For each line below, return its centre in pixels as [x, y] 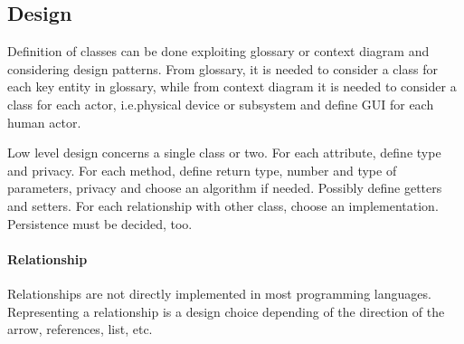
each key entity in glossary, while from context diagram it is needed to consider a [232, 86]
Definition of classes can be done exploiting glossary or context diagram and [218, 51]
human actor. [44, 122]
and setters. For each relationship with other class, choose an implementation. [223, 205]
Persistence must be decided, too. [100, 223]
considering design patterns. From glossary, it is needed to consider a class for [223, 68]
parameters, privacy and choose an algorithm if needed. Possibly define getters [225, 188]
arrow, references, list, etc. [80, 329]
